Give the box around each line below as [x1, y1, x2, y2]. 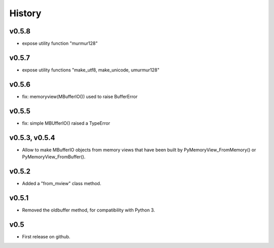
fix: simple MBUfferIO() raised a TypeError [22, 120, 110, 126]
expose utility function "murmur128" [22, 41, 98, 47]
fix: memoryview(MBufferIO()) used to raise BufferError [22, 93, 138, 99]
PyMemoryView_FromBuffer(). [22, 154, 86, 160]
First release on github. [22, 233, 71, 239]
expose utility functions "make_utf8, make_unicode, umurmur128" [22, 66, 160, 73]
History [9, 8, 42, 19]
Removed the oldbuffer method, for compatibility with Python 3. [22, 207, 155, 213]
